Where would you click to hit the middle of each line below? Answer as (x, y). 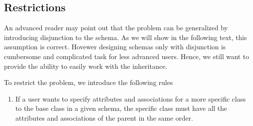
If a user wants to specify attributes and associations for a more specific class (131, 98)
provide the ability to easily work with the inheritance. (86, 66)
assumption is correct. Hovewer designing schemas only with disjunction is (115, 47)
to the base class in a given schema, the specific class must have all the (121, 108)
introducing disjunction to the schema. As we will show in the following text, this (126, 37)
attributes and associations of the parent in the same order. (104, 117)
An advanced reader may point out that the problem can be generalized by (116, 28)
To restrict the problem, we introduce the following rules (88, 82)
